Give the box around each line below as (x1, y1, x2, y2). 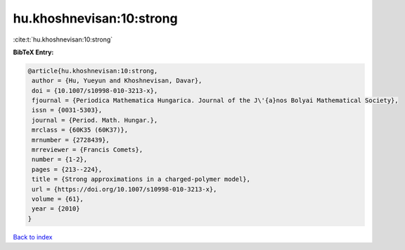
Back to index (13, 232, 53, 241)
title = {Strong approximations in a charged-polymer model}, (32, 175, 251, 183)
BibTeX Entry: (13, 48, 54, 56)
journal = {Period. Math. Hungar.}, (32, 116, 158, 124)
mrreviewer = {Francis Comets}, (32, 146, 143, 154)
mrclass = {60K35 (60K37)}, (32, 126, 129, 134)
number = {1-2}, (32, 156, 88, 163)
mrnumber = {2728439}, (32, 136, 110, 144)
